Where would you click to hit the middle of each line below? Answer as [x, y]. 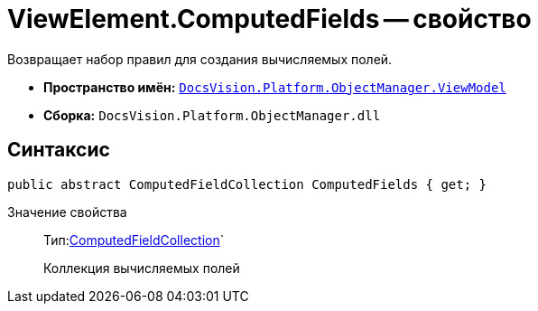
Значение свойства [67, 212]
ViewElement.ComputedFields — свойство [269, 19]
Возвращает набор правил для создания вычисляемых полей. [200, 59]
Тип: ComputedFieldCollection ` [134, 240]
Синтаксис [59, 150]
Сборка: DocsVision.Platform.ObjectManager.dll [212, 115]
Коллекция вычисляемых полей [142, 268]
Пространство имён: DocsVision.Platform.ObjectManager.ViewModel [275, 87]
